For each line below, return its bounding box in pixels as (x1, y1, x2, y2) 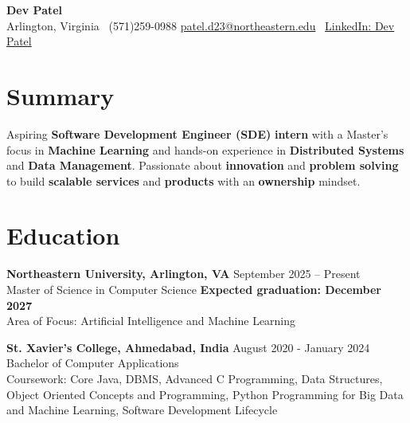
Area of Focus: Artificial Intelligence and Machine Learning (6, 312, 296, 329)
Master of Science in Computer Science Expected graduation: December (6, 281, 381, 297)
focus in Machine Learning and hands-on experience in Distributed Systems (6, 141, 404, 158)
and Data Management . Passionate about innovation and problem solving (6, 157, 399, 174)
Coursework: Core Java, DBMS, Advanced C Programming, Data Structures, (6, 370, 383, 386)
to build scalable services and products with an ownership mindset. (6, 172, 361, 189)
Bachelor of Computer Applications (6, 354, 179, 371)
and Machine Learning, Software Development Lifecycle (6, 401, 278, 418)
